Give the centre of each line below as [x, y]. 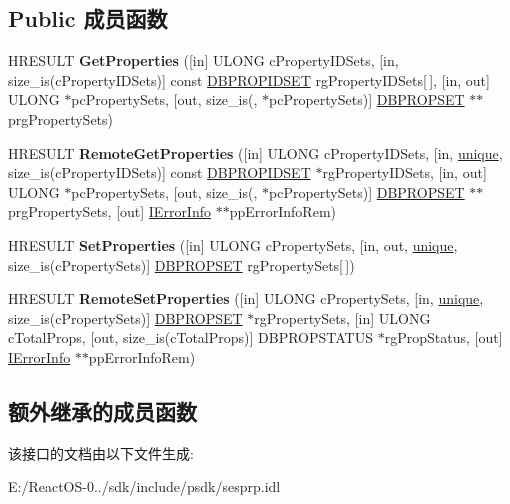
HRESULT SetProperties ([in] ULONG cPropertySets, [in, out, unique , [233, 244]
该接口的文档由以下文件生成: [101, 452]
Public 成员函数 [88, 18]
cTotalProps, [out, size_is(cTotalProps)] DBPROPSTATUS [191, 337]
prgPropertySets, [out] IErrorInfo [109, 211]
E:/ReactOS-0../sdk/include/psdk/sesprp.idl [144, 486]
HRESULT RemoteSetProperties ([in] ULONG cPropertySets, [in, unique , [246, 298]
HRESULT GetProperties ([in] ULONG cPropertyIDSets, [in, [203, 60]
